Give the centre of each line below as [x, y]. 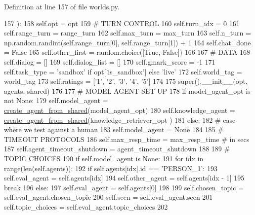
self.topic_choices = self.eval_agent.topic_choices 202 [86, 206]
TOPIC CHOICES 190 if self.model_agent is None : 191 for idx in [104, 158]
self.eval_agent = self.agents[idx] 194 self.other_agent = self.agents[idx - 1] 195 [124, 178]
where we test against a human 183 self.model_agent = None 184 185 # [114, 129]
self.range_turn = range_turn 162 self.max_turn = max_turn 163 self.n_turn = [127, 33]
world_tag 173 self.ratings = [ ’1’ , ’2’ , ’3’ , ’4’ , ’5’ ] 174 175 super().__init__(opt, [126, 81]
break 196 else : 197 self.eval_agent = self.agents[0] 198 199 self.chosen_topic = [124, 187]
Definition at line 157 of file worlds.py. [62, 6]
